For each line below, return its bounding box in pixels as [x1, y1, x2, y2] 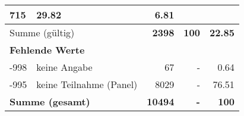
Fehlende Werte [9, 43, 85, 57]
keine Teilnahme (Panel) [36, 77, 138, 91]
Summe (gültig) [9, 26, 75, 39]
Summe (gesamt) [9, 95, 90, 108]
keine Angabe [36, 60, 93, 74]
